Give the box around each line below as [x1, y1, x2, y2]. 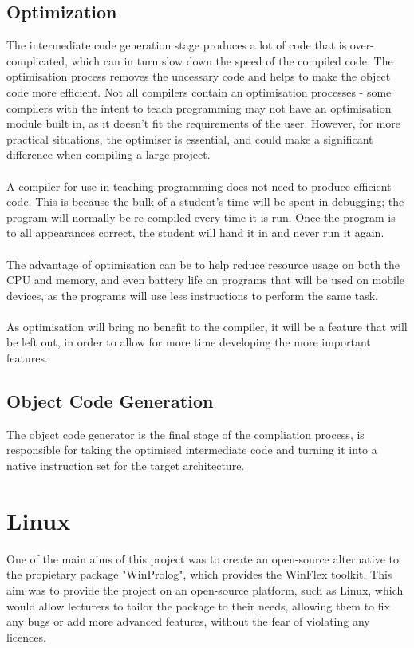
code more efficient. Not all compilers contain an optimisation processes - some [6, 83, 392, 100]
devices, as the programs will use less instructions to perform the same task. [6, 286, 379, 303]
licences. [6, 628, 46, 645]
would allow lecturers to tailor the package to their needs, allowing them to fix [6, 597, 390, 614]
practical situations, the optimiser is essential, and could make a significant [6, 130, 373, 147]
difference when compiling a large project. [6, 146, 211, 163]
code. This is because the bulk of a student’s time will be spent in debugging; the [6, 193, 404, 210]
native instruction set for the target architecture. [6, 457, 245, 474]
